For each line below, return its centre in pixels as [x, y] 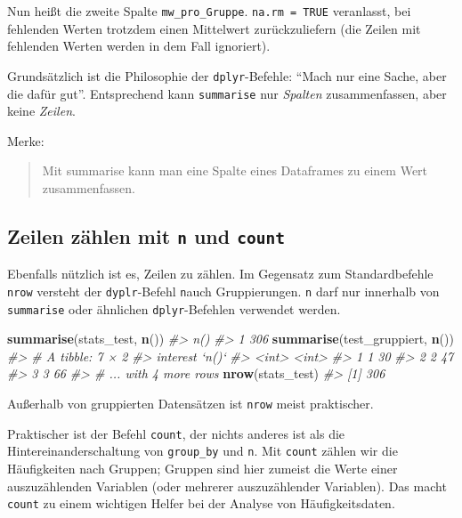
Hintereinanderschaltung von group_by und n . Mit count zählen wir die [203, 451]
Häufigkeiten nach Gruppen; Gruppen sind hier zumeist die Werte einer [203, 468]
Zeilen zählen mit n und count [146, 235]
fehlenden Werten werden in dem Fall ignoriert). [139, 46]
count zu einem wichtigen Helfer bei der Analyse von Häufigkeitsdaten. [201, 503]
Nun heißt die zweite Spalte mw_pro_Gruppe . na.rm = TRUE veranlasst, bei [209, 11]
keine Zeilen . [41, 111]
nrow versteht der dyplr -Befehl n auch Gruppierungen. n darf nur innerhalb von [223, 291]
